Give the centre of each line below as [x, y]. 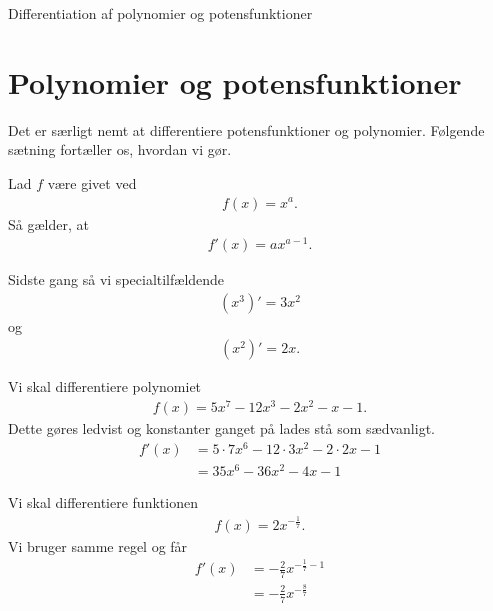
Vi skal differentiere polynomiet [105, 386]
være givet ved [92, 182]
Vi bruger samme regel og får [98, 545]
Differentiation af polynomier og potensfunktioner [160, 13]
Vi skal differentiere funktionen [103, 502]
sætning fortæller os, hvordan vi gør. [120, 149]
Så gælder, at [48, 223]
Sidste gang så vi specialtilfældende [116, 279]
